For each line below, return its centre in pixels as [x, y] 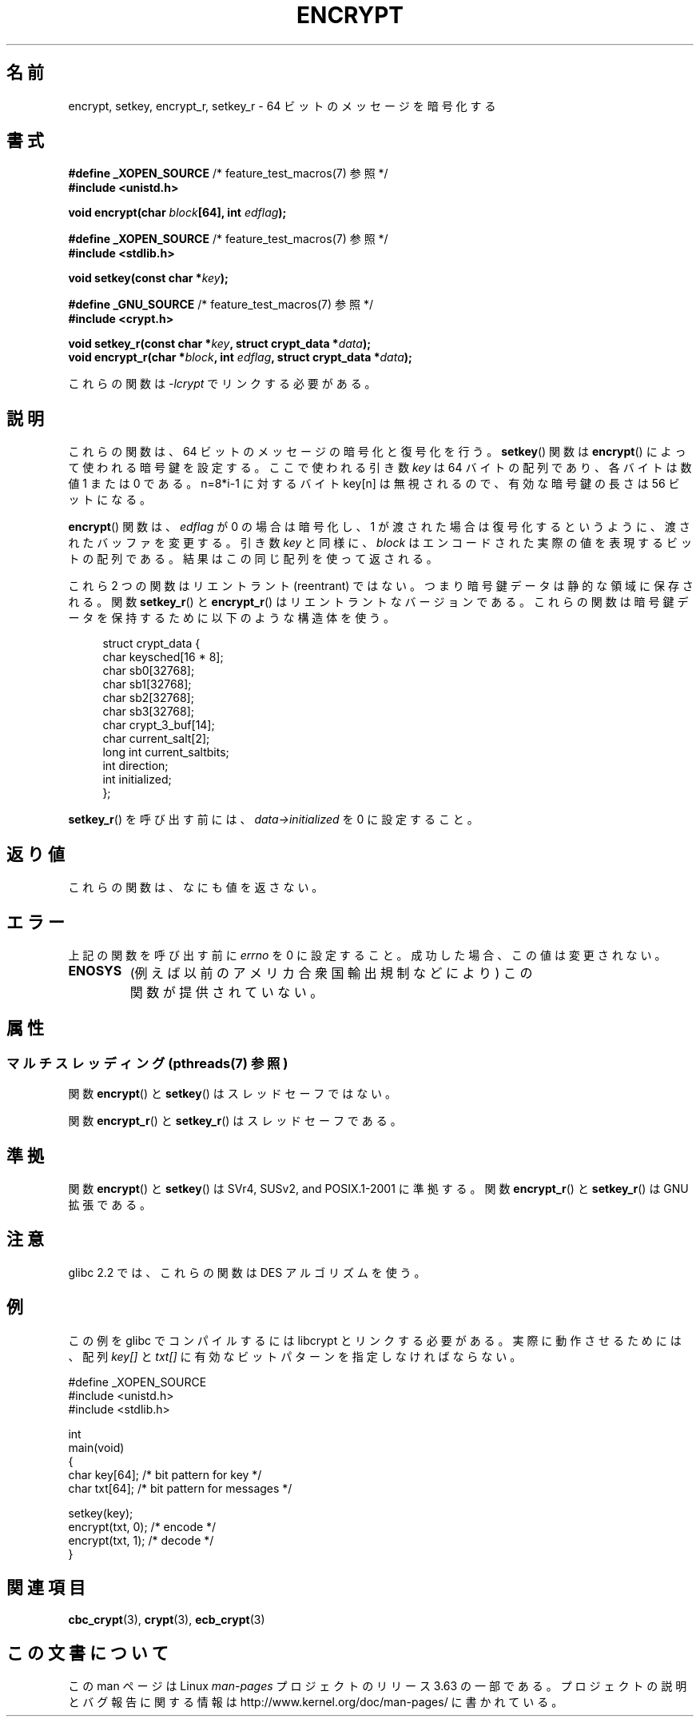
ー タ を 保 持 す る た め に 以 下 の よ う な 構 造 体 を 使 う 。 [232, 618]
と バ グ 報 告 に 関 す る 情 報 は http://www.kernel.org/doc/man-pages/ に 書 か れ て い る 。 [316, 1702]
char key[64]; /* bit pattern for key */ [165, 1474]
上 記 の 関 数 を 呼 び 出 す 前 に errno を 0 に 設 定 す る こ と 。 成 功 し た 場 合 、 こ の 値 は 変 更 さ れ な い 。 [367, 955]
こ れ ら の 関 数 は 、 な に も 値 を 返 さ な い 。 [196, 887]
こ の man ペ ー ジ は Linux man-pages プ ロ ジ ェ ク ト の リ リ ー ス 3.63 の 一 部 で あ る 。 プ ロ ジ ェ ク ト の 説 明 [378, 1686]
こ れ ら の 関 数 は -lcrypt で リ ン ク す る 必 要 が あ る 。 [222, 384]
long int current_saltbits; [166, 752]
